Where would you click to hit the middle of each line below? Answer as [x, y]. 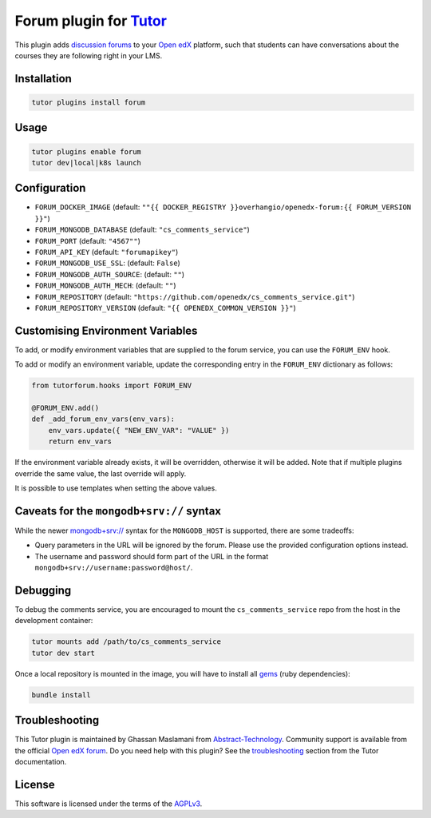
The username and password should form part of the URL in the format [152, 556]
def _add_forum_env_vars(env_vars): [103, 419]
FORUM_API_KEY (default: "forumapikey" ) [107, 252]
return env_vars [80, 442]
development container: [54, 621]
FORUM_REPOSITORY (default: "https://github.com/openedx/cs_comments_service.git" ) [195, 296]
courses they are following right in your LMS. [89, 55]
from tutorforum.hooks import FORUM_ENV [111, 386]
